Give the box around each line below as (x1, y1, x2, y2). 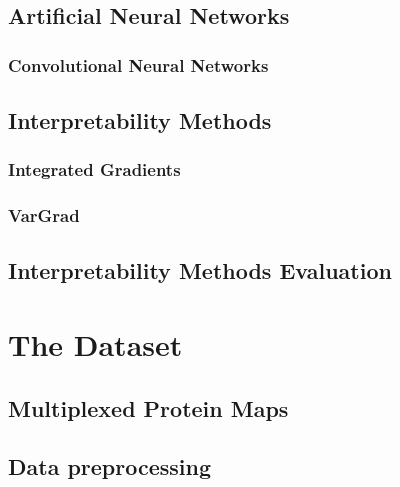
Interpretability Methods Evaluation (8, 255, 392, 286)
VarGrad (8, 203, 80, 228)
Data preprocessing (8, 451, 212, 482)
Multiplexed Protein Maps (8, 392, 289, 423)
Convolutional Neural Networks (8, 52, 269, 77)
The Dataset (8, 324, 183, 365)
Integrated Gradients (8, 157, 181, 182)
